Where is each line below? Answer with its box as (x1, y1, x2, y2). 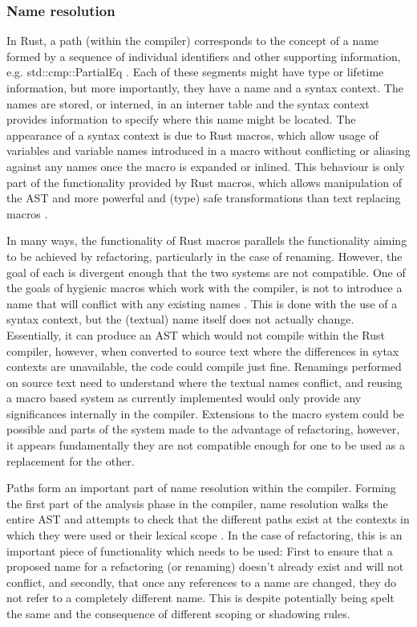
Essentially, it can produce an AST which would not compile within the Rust (6, 326, 386, 343)
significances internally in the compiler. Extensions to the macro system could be (6, 405, 404, 421)
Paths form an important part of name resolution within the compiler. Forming (6, 479, 396, 496)
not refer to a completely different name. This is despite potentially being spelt (6, 589, 395, 606)
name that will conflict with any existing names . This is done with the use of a (6, 295, 398, 311)
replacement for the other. (6, 452, 135, 469)
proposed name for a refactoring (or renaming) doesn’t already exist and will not (6, 558, 404, 575)
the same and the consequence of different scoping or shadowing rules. (6, 605, 350, 621)
